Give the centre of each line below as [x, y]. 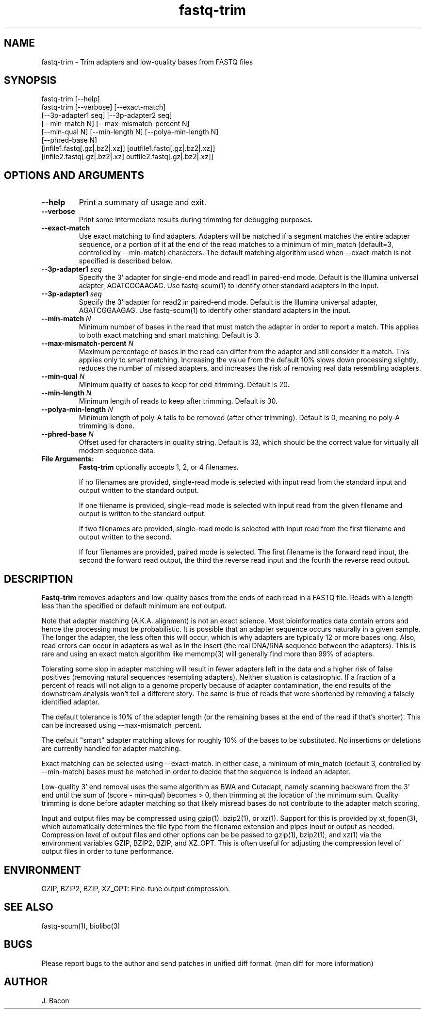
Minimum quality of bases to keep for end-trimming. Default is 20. [184, 385]
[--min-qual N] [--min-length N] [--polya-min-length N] [130, 132]
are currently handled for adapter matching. [111, 749]
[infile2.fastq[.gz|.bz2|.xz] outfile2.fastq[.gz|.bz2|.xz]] [127, 157]
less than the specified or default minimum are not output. [134, 606]
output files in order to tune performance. [107, 851]
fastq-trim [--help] [71, 99]
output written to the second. [125, 537]
